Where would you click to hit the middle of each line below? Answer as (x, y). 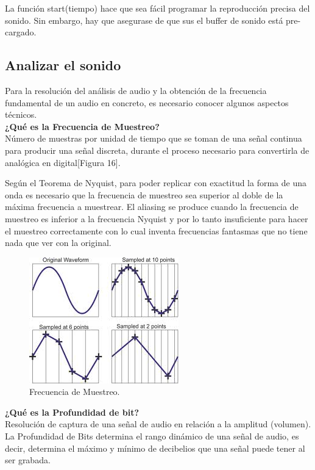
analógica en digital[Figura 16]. (63, 162)
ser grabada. (28, 460)
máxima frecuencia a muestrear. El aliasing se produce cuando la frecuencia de (152, 207)
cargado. (21, 32)
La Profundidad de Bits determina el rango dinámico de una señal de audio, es (152, 436)
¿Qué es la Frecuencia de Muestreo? (82, 126)
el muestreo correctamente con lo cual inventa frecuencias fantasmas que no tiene (156, 230)
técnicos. (21, 114)
